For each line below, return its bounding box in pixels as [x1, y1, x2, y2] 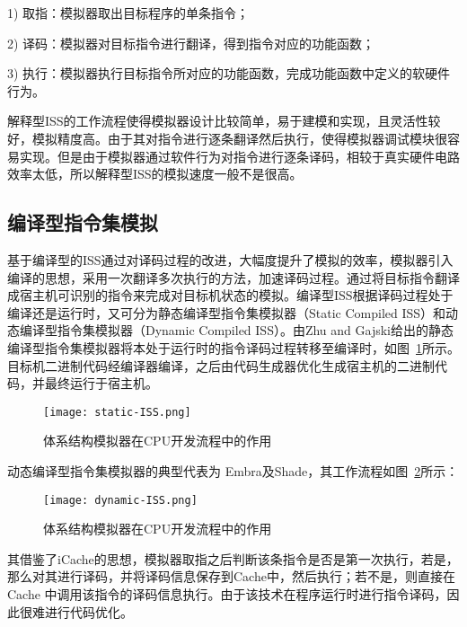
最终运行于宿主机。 [44, 374, 158, 393]
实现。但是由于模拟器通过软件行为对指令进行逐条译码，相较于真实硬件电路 [19, 146, 460, 165]
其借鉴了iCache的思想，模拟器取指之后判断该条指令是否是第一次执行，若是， [7, 549, 459, 568]
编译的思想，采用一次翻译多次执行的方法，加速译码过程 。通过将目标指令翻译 [7, 268, 460, 287]
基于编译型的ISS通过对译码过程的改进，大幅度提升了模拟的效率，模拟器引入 [7, 250, 454, 269]
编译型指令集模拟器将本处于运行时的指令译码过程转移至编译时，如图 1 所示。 [7, 338, 460, 357]
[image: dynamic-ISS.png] [43, 493, 198, 507]
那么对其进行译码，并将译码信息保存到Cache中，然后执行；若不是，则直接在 [7, 567, 455, 586]
